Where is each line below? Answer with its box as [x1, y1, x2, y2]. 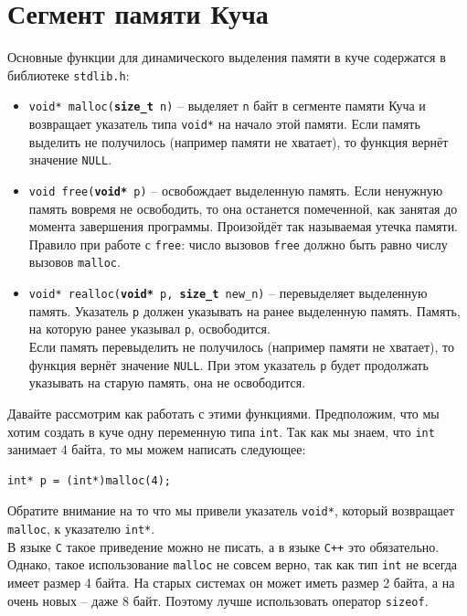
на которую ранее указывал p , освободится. [28, 319, 271, 338]
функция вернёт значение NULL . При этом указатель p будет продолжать [28, 355, 429, 374]
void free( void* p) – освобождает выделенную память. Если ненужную [28, 180, 443, 199]
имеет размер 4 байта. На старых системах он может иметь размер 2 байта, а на [7, 572, 455, 591]
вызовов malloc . [28, 252, 121, 271]
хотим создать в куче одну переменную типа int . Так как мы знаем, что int [7, 421, 435, 441]
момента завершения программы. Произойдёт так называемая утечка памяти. [28, 217, 459, 236]
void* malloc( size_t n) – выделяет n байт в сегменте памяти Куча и [28, 96, 426, 115]
